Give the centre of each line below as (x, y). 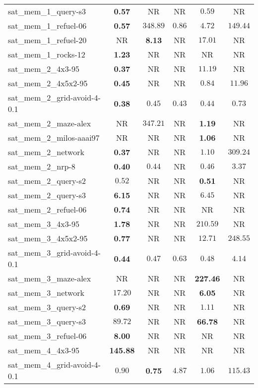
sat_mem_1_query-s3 (47, 11)
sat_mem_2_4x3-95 (44, 69)
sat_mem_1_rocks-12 (47, 54)
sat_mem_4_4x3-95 (44, 350)
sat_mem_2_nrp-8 (42, 166)
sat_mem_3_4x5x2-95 (48, 238)
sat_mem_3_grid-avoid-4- (54, 252)
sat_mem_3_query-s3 (47, 321)
